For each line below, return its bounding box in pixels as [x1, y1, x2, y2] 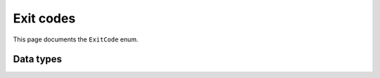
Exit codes [13, 11, 76, 26]
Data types [13, 53, 63, 65]
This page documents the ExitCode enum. [13, 35, 139, 44]
